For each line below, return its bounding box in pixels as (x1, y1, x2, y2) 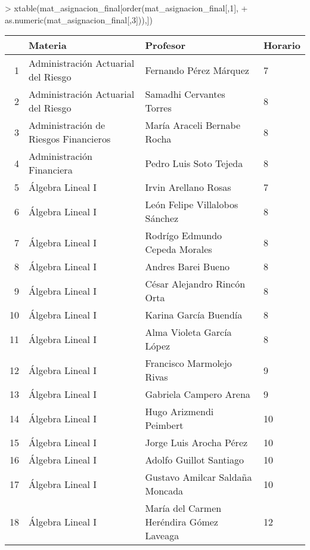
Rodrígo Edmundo (145, 228, 222, 243)
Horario (263, 38, 300, 52)
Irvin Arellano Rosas (145, 180, 231, 194)
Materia (29, 38, 67, 52)
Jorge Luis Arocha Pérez (145, 435, 248, 450)
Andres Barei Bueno (145, 259, 230, 274)
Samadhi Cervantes (145, 87, 225, 101)
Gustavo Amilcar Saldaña (145, 470, 252, 484)
